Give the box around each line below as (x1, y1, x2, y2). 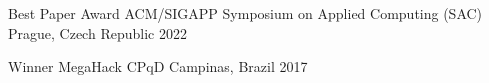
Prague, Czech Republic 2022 (8, 22, 187, 43)
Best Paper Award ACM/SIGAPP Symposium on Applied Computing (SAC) (8, 3, 483, 23)
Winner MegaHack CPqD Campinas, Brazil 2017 (8, 56, 308, 77)
